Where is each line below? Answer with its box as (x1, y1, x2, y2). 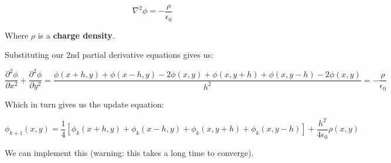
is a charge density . (38, 29, 115, 41)
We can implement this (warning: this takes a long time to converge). (5, 147, 254, 159)
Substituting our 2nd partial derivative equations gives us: (5, 48, 213, 61)
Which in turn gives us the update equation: (5, 98, 164, 110)
